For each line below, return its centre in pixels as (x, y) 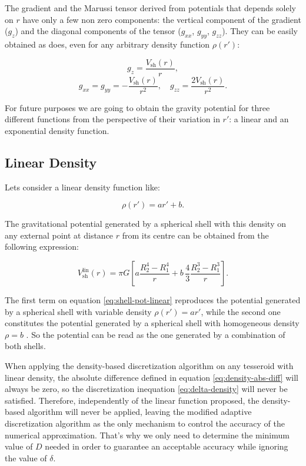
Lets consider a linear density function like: (82, 187)
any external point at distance (59, 235)
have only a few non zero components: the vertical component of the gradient (162, 19)
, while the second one (241, 311)
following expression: (42, 247)
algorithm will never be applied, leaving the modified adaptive (139, 412)
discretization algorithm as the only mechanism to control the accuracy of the (145, 423)
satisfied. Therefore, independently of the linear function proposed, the (132, 400)
